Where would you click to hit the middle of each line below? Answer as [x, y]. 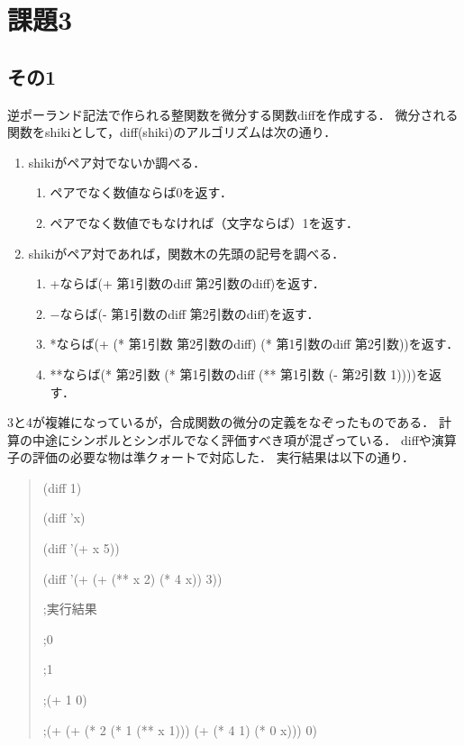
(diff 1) [62, 487]
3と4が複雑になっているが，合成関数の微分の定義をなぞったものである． [221, 422]
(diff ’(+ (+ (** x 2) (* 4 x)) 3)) [132, 578]
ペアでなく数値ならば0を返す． [141, 192]
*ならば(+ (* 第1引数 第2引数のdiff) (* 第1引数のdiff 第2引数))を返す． [255, 344]
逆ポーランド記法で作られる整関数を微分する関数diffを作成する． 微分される [233, 114]
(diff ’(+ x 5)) [81, 548]
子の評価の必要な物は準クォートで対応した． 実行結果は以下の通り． [211, 457]
